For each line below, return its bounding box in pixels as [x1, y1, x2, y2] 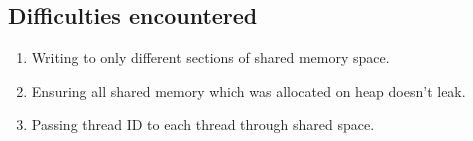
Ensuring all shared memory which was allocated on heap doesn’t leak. [31, 80, 466, 101]
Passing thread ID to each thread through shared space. [31, 114, 375, 135]
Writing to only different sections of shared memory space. [31, 47, 390, 68]
